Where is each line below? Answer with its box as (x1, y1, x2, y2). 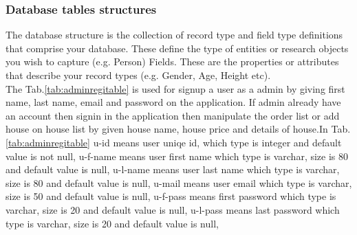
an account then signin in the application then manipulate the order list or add (6, 108, 340, 122)
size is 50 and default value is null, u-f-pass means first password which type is (6, 189, 336, 203)
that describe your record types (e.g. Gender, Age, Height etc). (6, 68, 271, 82)
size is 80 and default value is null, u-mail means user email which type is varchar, (6, 175, 352, 190)
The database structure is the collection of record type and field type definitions (6, 27, 343, 42)
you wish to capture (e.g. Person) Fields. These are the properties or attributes (6, 54, 339, 69)
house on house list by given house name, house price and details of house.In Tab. (6, 122, 351, 136)
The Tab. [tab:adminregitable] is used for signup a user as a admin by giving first (6, 81, 345, 96)
